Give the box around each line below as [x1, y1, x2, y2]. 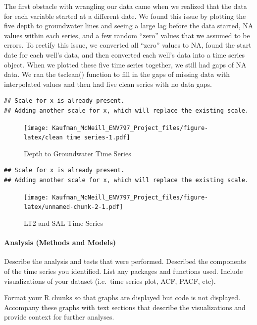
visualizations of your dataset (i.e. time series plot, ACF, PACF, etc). [4, 275, 216, 286]
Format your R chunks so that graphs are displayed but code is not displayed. [4, 292, 241, 303]
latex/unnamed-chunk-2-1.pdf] [24, 203, 123, 211]
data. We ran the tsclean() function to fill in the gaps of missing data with [4, 69, 230, 79]
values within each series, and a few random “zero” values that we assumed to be [4, 30, 250, 40]
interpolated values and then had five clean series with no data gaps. [4, 78, 212, 89]
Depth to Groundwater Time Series [24, 148, 131, 158]
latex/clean [24, 134, 63, 141]
